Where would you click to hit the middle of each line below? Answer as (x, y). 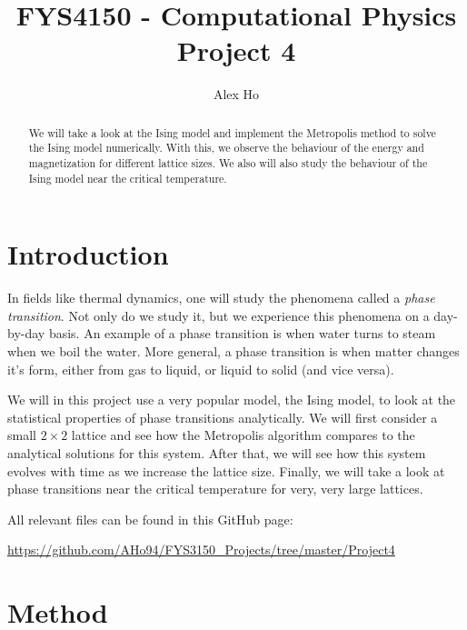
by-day (26, 333)
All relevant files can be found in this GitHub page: (150, 519)
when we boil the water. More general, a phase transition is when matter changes (233, 351)
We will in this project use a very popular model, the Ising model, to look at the (232, 400)
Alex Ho (236, 94)
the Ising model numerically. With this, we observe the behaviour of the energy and (226, 148)
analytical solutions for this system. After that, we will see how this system (217, 453)
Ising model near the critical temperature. (128, 178)
